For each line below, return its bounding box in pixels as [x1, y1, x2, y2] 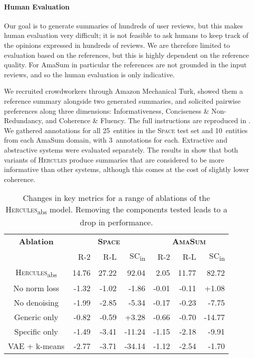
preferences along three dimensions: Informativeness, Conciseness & [4, 105, 209, 116]
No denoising [13, 296, 59, 308]
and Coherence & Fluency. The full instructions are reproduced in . [45, 115, 251, 126]
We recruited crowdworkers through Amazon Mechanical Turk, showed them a [4, 86, 243, 96]
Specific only [14, 325, 58, 337]
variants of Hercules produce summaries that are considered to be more [4, 154, 224, 165]
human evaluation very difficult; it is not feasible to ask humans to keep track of [4, 30, 249, 40]
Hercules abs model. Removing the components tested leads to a [5, 203, 228, 217]
